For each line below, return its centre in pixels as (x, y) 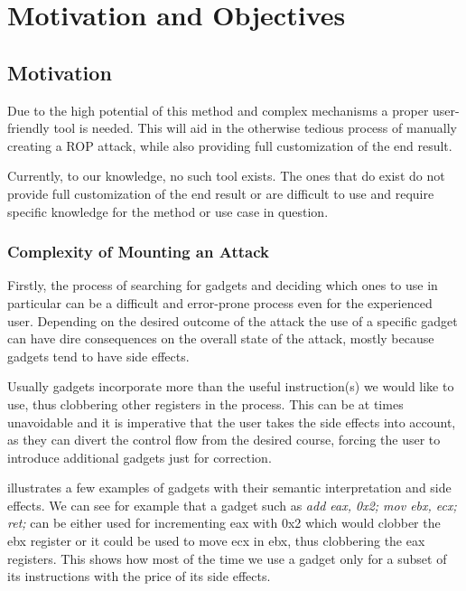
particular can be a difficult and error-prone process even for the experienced (220, 302)
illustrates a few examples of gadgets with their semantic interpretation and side (229, 488)
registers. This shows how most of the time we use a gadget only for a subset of (227, 558)
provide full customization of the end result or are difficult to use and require (221, 193)
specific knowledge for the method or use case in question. (168, 211)
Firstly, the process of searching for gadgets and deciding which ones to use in (223, 285)
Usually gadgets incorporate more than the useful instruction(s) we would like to (231, 386)
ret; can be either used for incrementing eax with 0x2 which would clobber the (224, 523)
